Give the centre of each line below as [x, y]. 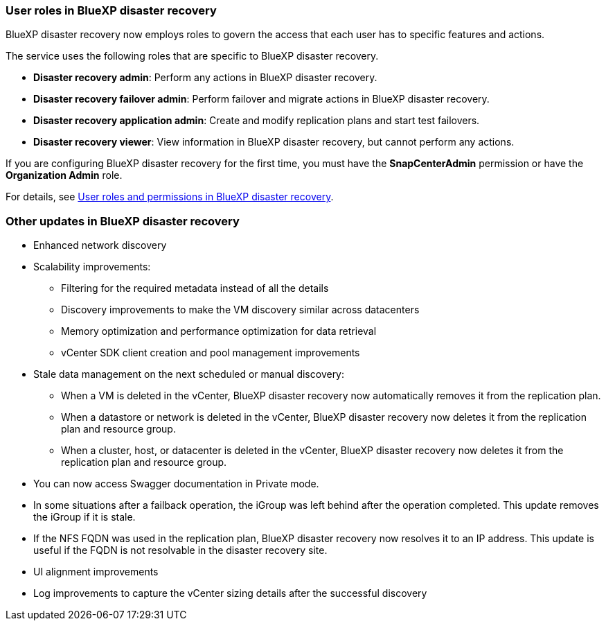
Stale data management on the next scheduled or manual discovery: [189, 374]
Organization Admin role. [64, 175]
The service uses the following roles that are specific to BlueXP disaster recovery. [192, 56]
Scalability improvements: [92, 267]
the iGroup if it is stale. [84, 517]
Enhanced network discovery [100, 245]
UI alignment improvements [96, 572]
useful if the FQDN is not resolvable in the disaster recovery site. [180, 550]
